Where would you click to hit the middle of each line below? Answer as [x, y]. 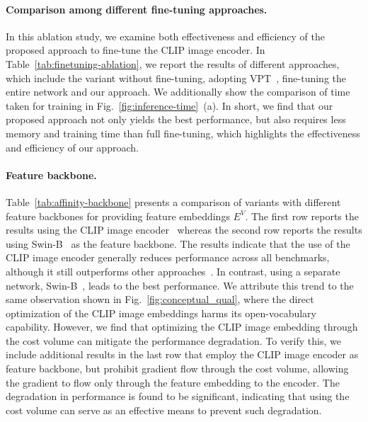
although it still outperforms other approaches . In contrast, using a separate [173, 271]
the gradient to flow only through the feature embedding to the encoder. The [173, 382]
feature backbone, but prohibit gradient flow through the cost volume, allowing [177, 369]
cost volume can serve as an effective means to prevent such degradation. [164, 410]
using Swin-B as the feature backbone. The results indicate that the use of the [178, 243]
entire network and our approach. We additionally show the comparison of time [178, 92]
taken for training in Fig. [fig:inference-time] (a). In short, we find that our [169, 105]
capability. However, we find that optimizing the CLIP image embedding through [182, 327]
